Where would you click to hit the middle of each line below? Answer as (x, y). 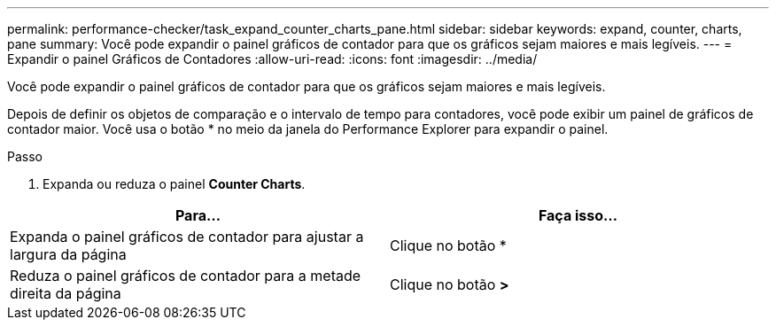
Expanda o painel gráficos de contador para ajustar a (187, 237)
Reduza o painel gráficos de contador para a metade (186, 276)
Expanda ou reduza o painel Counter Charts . (174, 184)
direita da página (66, 293)
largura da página (68, 254)
